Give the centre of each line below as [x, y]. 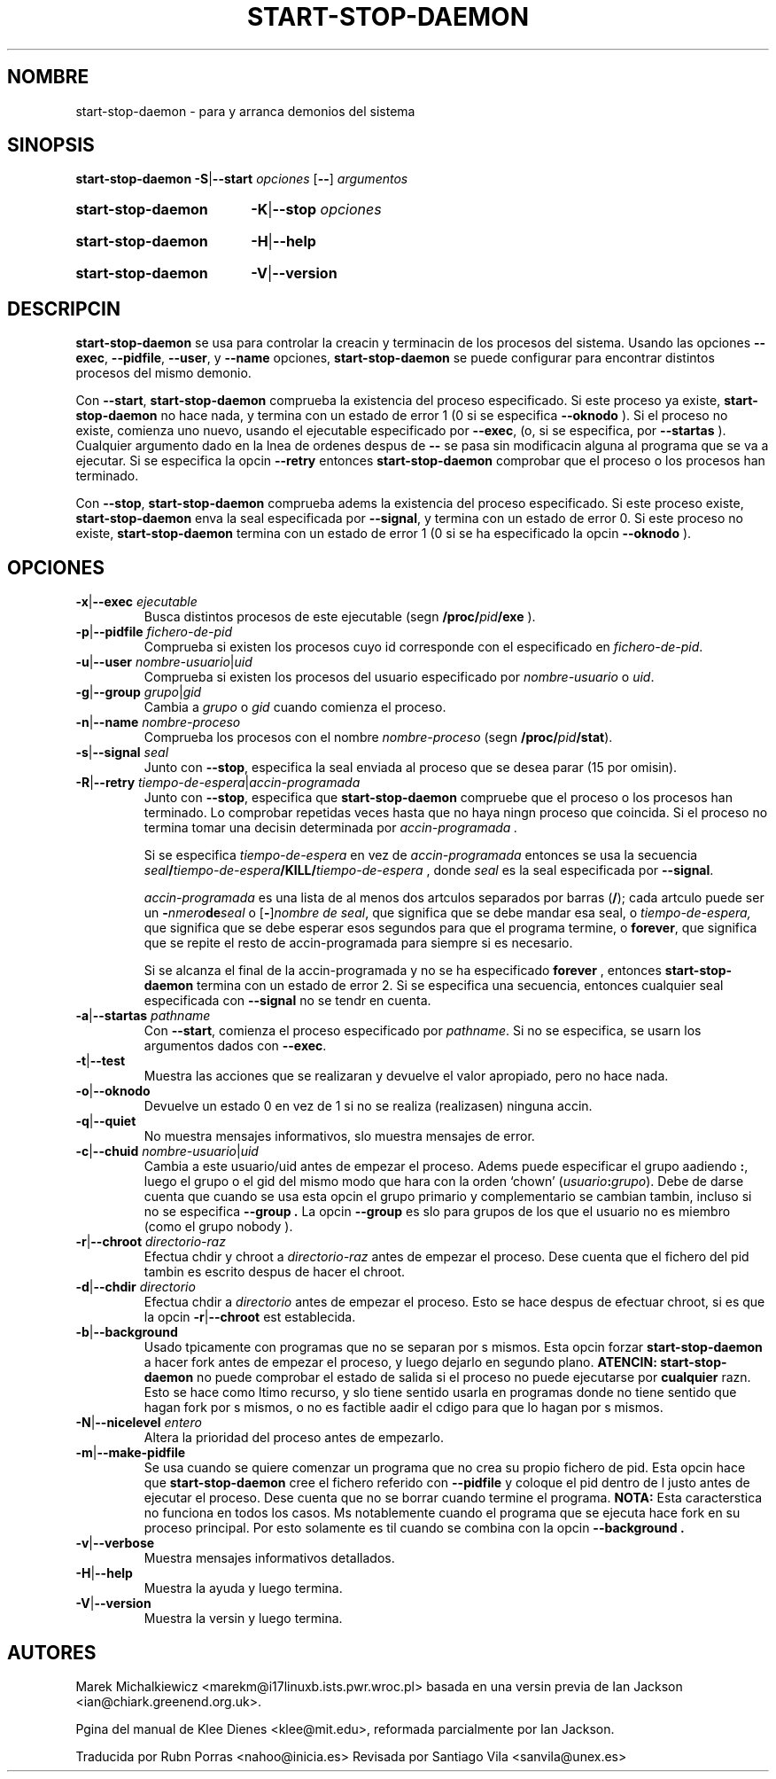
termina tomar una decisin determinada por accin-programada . [331, 828]
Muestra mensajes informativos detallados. [269, 1558]
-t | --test [101, 1061]
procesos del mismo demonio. [163, 373]
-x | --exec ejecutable [136, 602]
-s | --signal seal [122, 753]
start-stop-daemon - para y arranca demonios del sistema [245, 111]
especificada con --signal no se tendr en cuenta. [287, 1001]
